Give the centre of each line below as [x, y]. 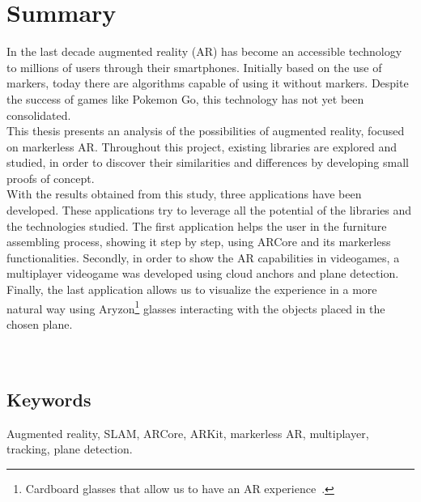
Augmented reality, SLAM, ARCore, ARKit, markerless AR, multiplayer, [188, 433]
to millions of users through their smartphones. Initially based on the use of [194, 67]
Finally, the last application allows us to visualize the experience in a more [192, 289]
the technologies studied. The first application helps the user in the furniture [197, 225]
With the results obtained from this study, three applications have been [184, 194]
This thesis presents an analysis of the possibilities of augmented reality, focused [206, 131]
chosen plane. [40, 323]
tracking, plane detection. [70, 449]
